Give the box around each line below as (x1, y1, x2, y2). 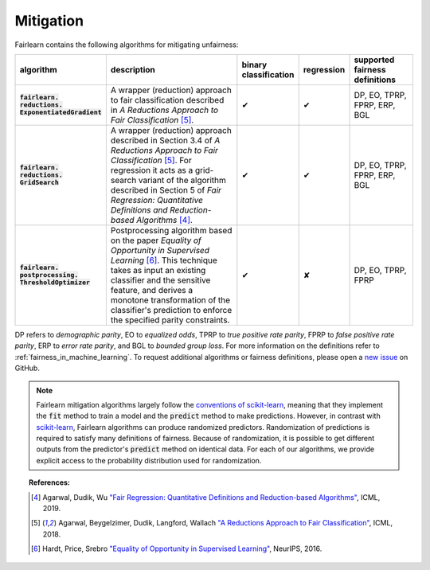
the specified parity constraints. (110, 314, 230, 326)
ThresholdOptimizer (19, 279, 91, 287)
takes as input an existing (110, 264, 206, 275)
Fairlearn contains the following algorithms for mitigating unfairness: (14, 40, 239, 49)
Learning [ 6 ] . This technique (110, 255, 218, 266)
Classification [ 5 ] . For (110, 154, 192, 166)
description (110, 64, 155, 75)
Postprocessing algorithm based (110, 224, 233, 236)
